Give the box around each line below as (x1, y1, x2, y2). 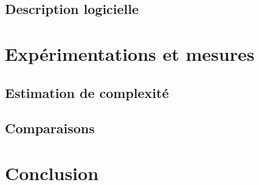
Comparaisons (5, 119, 95, 138)
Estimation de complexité (5, 83, 169, 102)
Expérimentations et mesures (5, 41, 255, 66)
